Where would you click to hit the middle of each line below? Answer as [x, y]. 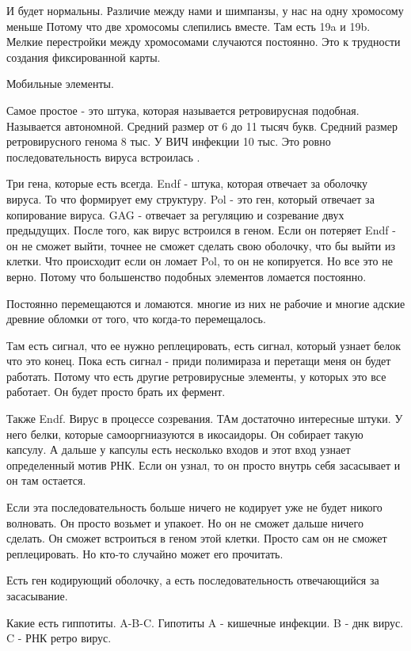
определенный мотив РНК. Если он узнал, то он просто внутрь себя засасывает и [204, 464]
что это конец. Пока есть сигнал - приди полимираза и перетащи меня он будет [199, 361]
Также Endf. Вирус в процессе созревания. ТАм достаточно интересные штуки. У [205, 419]
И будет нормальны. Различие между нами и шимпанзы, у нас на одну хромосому [205, 10]
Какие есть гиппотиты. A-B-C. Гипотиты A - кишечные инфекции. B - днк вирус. [205, 622]
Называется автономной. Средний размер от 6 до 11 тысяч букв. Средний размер [202, 126]
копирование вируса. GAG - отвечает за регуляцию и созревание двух [175, 214]
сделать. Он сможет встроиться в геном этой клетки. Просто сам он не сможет [197, 538]
